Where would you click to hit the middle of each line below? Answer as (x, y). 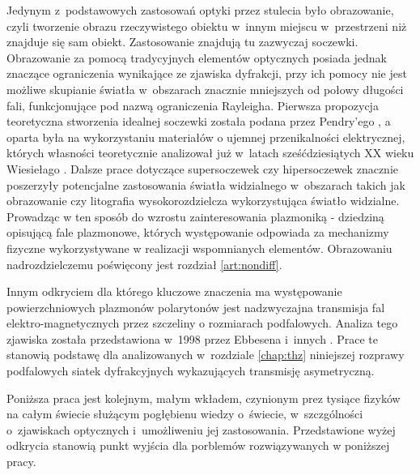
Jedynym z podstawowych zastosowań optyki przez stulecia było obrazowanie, (200, 10)
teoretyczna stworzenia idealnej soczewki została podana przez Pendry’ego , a (199, 121)
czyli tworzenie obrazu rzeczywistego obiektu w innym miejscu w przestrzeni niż (207, 26)
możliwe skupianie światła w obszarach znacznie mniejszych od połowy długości (205, 89)
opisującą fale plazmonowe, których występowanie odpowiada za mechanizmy (198, 232)
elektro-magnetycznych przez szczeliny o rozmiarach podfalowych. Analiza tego (202, 323)
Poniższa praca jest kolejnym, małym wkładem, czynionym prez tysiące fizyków (204, 398)
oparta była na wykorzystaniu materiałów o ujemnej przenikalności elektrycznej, (206, 137)
